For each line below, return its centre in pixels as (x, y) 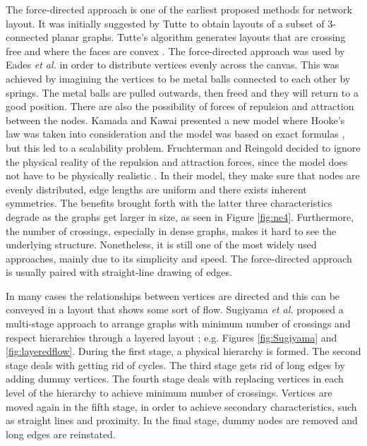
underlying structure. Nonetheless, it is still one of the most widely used (161, 245)
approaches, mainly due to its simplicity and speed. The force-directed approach (179, 258)
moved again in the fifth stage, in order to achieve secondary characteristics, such (181, 406)
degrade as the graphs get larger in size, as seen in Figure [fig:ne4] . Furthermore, (180, 216)
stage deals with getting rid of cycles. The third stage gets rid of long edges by (175, 364)
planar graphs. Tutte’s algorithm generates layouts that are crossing (199, 37)
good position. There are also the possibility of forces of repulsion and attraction (180, 106)
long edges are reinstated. (61, 434)
